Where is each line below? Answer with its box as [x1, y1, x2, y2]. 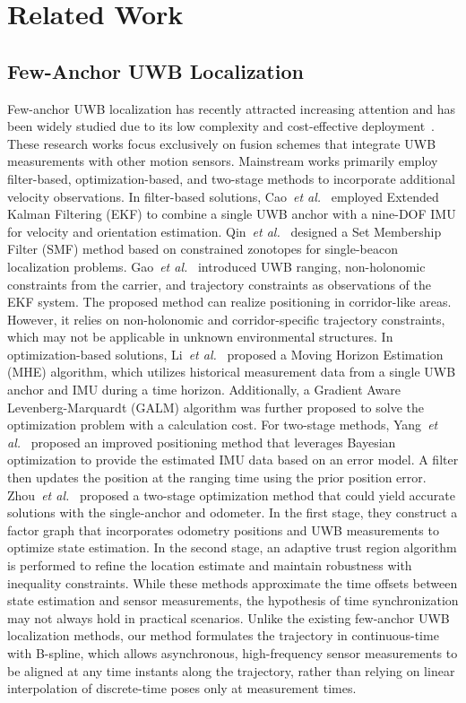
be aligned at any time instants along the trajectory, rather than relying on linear [7, 661, 455, 680]
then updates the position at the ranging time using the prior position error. [7, 468, 427, 487]
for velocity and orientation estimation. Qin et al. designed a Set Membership [7, 221, 442, 240]
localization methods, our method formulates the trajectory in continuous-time [7, 626, 439, 645]
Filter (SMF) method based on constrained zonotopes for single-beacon [7, 239, 399, 258]
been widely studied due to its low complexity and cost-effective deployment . [7, 117, 435, 135]
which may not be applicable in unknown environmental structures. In [7, 327, 393, 346]
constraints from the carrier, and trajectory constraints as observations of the [7, 274, 432, 293]
